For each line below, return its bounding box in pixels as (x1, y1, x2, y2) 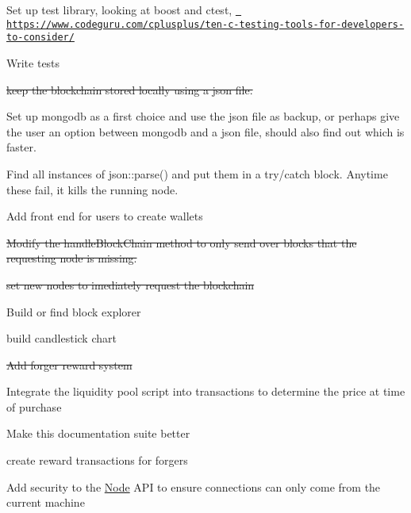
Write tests (6, 54, 60, 71)
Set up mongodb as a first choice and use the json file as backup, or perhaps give (6, 108, 400, 124)
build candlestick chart (6, 330, 117, 346)
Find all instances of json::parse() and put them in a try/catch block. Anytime (6, 165, 388, 182)
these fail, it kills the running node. (6, 181, 179, 197)
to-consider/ (6, 32, 75, 44)
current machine (6, 494, 85, 511)
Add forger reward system (6, 356, 133, 373)
